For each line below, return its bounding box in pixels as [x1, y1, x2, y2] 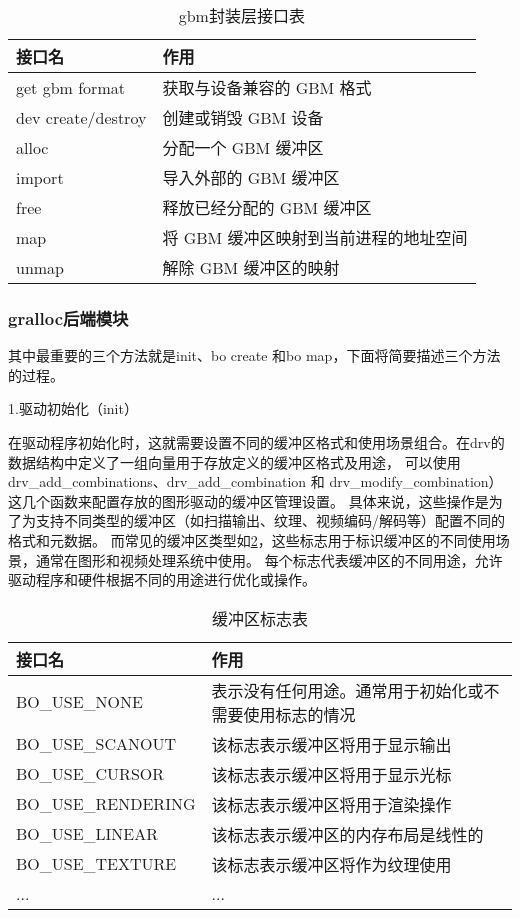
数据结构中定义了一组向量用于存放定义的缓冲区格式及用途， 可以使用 [8, 451, 461, 472]
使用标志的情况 [243, 702, 356, 726]
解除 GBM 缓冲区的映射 [162, 256, 340, 279]
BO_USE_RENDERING [16, 792, 196, 816]
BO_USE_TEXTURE [16, 852, 177, 876]
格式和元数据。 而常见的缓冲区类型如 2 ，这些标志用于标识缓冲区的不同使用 [8, 529, 496, 550]
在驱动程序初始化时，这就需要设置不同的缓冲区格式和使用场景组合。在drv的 [8, 432, 505, 452]
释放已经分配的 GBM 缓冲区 [162, 196, 372, 219]
